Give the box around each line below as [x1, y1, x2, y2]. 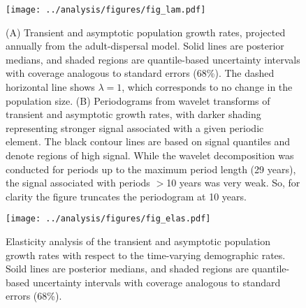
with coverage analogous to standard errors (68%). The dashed [6, 66, 275, 80]
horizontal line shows [6, 80, 95, 94]
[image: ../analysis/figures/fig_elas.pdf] [6, 214, 211, 224]
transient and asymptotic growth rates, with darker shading [6, 107, 261, 122]
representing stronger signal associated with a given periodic [6, 120, 264, 135]
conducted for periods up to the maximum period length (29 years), [6, 161, 296, 176]
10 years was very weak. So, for [166, 175, 300, 190]
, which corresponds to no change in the [122, 80, 293, 94]
